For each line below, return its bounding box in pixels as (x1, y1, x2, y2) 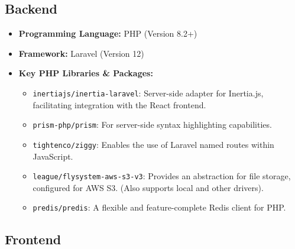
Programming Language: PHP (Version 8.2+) (18, 27, 197, 40)
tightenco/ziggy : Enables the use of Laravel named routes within (33, 138, 274, 150)
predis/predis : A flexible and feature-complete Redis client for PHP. (33, 201, 286, 214)
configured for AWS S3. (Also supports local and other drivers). (33, 181, 264, 193)
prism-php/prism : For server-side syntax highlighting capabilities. (33, 118, 272, 131)
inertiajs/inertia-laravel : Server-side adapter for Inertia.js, (33, 86, 264, 99)
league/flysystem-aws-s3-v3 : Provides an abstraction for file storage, (33, 170, 291, 182)
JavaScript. (33, 150, 73, 162)
